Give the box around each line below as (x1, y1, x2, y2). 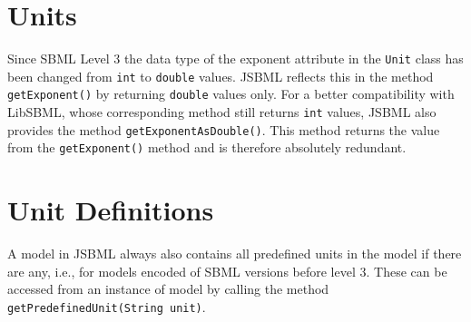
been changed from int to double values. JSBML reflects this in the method (7, 66, 434, 85)
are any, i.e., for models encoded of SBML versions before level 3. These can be (7, 261, 447, 280)
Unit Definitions (7, 191, 214, 229)
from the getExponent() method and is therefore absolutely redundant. (7, 138, 407, 157)
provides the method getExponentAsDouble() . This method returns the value (7, 120, 440, 139)
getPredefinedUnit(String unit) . (7, 297, 206, 316)
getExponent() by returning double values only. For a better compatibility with (7, 84, 455, 103)
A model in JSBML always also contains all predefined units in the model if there (7, 244, 462, 263)
